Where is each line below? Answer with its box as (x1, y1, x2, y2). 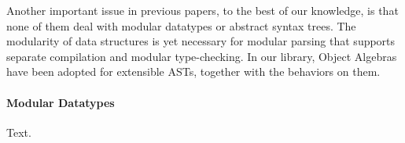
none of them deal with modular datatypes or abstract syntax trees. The (6, 17, 356, 34)
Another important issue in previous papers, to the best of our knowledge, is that (6, 2, 399, 18)
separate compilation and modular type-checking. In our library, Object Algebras (6, 48, 397, 64)
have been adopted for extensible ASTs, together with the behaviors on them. (6, 63, 381, 80)
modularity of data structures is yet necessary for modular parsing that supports (6, 33, 396, 49)
